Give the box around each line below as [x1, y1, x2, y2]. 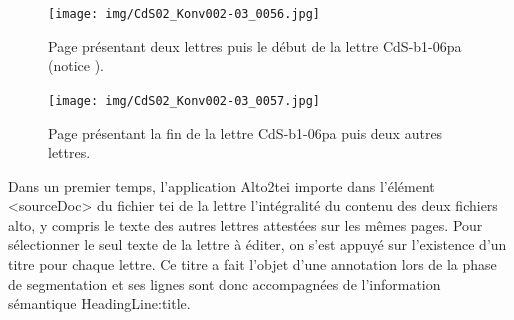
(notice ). [48, 55, 105, 76]
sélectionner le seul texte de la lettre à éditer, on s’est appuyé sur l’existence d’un [8, 234, 507, 255]
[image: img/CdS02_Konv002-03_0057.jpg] [48, 93, 321, 108]
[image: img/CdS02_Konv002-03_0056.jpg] [48, 7, 321, 21]
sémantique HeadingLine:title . [8, 293, 191, 314]
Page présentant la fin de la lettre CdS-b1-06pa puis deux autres [48, 122, 443, 143]
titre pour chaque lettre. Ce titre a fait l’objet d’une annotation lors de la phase [8, 254, 497, 275]
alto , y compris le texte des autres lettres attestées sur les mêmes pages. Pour [8, 214, 483, 235]
